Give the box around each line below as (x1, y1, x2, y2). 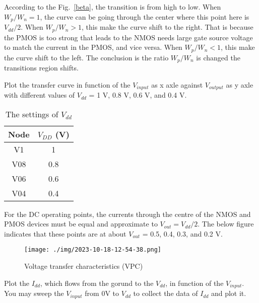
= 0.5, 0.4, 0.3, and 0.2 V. (142, 228, 223, 239)
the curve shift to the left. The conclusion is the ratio (4, 52, 169, 62)
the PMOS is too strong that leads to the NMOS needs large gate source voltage (4, 32, 253, 42)
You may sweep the (4, 288, 64, 298)
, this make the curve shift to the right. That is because (82, 22, 253, 32)
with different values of (4, 90, 75, 100)
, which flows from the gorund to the (40, 277, 154, 288)
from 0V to (85, 288, 119, 298)
